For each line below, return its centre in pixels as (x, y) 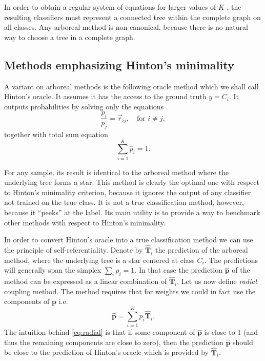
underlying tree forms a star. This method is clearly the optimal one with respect (132, 182)
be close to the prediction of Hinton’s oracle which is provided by (106, 352)
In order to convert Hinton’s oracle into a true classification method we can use (129, 240)
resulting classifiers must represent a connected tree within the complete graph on (132, 17)
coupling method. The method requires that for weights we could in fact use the (130, 291)
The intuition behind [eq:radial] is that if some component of (100, 332)
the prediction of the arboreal (202, 250)
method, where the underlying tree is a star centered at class (99, 260)
